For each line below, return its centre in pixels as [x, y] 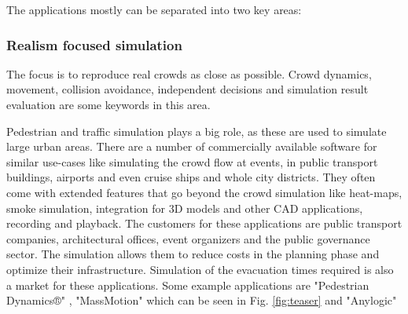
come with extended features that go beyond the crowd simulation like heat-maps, [204, 192]
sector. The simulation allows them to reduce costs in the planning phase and [193, 254]
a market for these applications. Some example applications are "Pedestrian [188, 285]
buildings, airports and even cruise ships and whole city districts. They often [191, 177]
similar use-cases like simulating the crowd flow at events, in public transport [192, 161]
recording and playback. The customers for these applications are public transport [204, 223]
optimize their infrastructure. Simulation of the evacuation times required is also [200, 269]
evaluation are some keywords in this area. [108, 104]
